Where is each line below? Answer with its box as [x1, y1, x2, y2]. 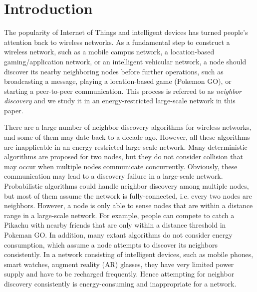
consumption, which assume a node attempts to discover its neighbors [4, 239, 218, 250]
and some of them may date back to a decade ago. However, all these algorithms [4, 132, 250, 142]
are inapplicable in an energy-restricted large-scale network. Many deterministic [4, 141, 248, 152]
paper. [4, 105, 23, 115]
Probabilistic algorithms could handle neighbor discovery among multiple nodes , [4, 181, 249, 191]
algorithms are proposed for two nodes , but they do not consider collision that [4, 151, 243, 162]
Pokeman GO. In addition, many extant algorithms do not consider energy [4, 230, 233, 240]
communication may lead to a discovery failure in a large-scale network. [4, 171, 223, 181]
